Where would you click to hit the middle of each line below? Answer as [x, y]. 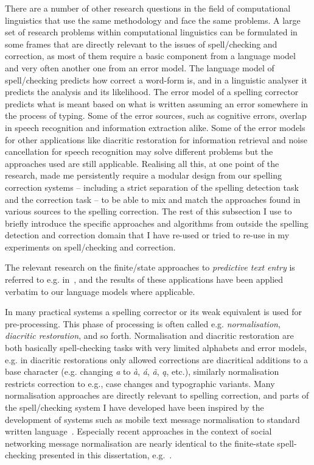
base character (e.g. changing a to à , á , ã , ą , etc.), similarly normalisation [142, 371]
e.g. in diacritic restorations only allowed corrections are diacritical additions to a [156, 359]
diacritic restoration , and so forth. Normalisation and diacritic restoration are [149, 335]
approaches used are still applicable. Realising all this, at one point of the [142, 163]
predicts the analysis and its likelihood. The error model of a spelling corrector [152, 92]
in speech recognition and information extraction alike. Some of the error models [155, 127]
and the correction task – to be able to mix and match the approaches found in [153, 199]
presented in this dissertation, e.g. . [106, 455]
